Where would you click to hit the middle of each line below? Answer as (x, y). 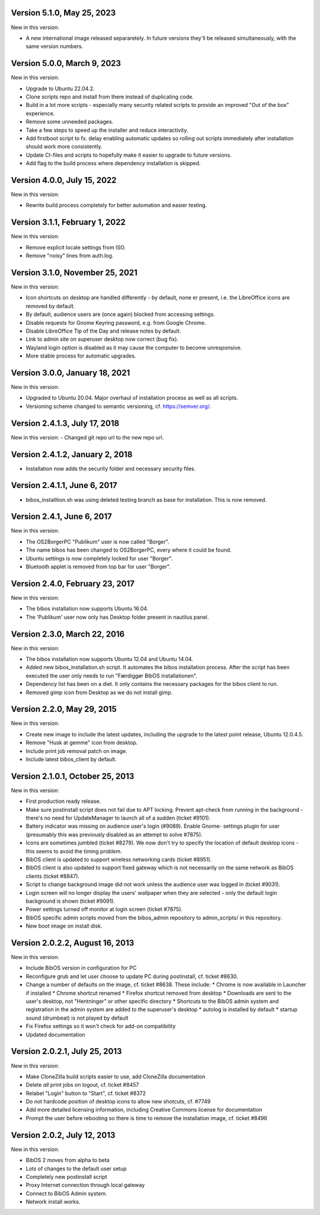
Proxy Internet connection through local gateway (85, 1185)
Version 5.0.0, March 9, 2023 (66, 63)
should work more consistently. (64, 147)
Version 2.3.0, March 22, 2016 (68, 634)
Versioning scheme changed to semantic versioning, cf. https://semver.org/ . (119, 406)
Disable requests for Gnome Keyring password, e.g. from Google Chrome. (116, 322)
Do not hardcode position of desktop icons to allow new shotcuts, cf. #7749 (118, 1102)
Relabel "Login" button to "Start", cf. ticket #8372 (86, 1093)
